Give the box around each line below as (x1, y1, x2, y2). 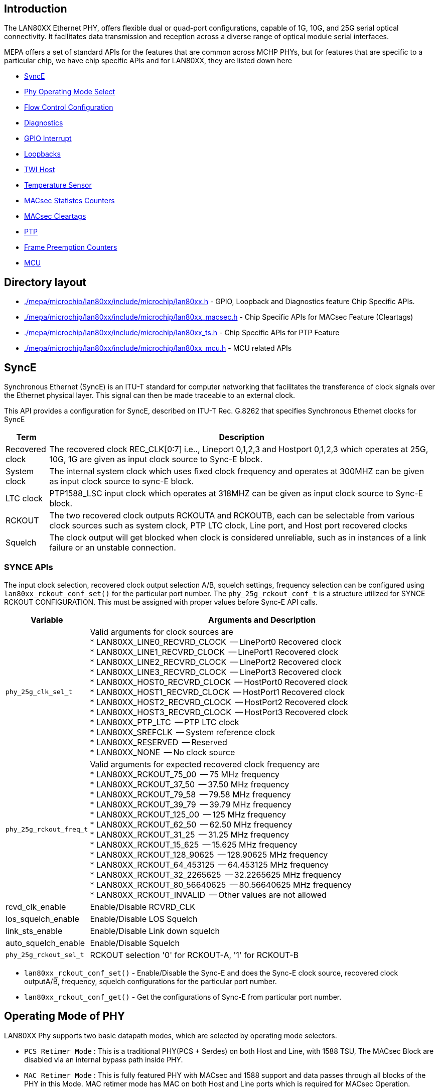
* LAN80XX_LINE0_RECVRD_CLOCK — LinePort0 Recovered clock (90, 636, 342, 647)
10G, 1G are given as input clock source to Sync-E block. (49, 454, 263, 465)
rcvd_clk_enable (6, 901, 66, 912)
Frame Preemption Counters (24, 243, 117, 252)
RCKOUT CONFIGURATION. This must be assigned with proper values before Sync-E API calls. (4, 597, 318, 606)
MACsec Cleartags (24, 212, 86, 221)
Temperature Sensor (24, 181, 92, 190)
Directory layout (4, 276, 87, 289)
